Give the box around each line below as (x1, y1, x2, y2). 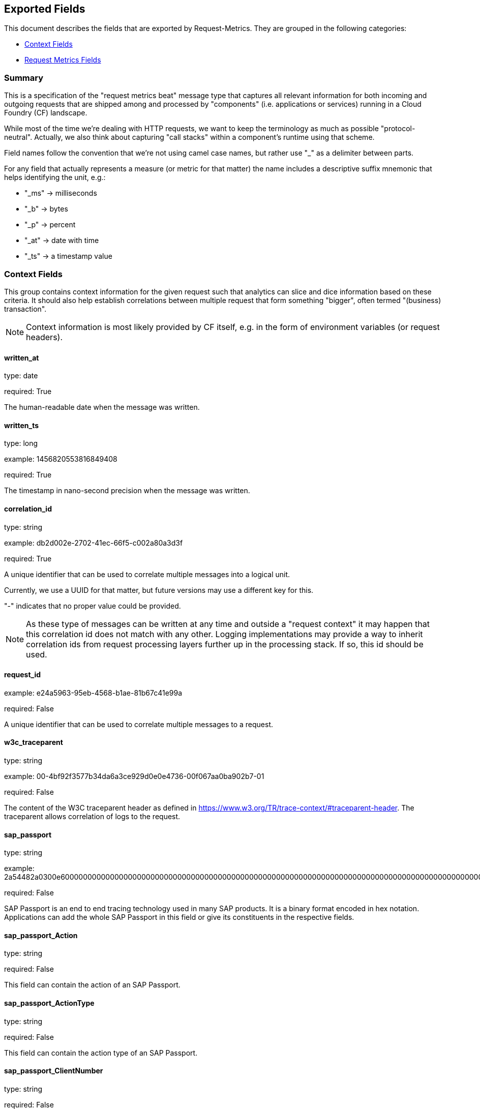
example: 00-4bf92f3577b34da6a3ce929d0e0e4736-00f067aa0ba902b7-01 (4, 772, 264, 781)
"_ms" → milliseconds (24, 189, 97, 198)
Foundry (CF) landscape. (4, 108, 87, 117)
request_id (4, 670, 41, 679)
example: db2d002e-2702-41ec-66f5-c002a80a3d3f (4, 538, 183, 547)
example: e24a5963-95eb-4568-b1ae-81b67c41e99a (4, 688, 183, 697)
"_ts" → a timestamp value (24, 252, 112, 261)
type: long (4, 439, 38, 448)
